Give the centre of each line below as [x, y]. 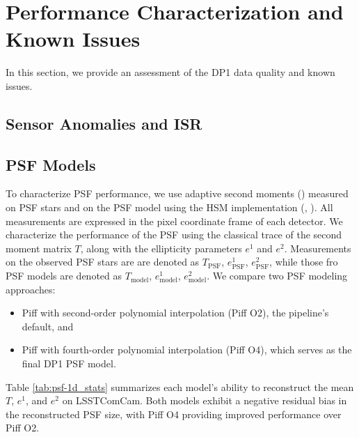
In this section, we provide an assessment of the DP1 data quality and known [170, 72]
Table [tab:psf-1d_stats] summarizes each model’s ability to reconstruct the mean [180, 386]
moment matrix [39, 248]
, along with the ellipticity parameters [161, 248]
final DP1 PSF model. [69, 363]
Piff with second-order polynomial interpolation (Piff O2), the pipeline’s [175, 313]
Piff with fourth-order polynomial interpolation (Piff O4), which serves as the [187, 350]
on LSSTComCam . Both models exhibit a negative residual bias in [205, 400]
